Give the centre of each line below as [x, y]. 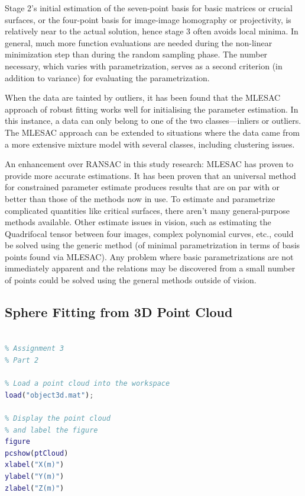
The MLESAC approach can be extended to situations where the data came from [152, 132]
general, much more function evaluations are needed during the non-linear [139, 42]
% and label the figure [51, 430]
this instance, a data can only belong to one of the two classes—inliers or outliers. [153, 121]
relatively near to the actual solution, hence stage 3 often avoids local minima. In [152, 31]
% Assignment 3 [35, 349]
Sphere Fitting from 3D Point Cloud [119, 312]
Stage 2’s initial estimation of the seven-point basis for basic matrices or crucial [149, 8]
